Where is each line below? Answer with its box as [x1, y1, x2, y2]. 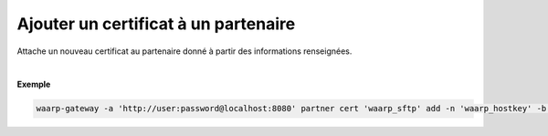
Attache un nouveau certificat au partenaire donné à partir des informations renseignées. [16, 46, 353, 57]
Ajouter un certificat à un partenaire [16, 14, 296, 34]
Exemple [16, 78, 51, 90]
